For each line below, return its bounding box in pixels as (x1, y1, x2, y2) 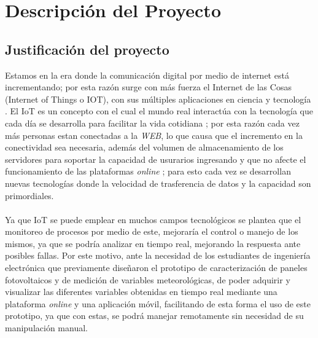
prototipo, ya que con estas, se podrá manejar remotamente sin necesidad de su (5, 309, 304, 322)
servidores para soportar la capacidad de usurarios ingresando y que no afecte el (5, 152, 306, 165)
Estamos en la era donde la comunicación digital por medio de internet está (5, 68, 289, 81)
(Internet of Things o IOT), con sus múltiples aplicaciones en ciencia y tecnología (5, 92, 311, 105)
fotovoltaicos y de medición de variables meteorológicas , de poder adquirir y (5, 273, 290, 286)
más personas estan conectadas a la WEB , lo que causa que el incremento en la (5, 128, 303, 141)
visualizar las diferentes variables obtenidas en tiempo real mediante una (5, 285, 277, 298)
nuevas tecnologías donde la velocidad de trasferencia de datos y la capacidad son (5, 176, 311, 189)
